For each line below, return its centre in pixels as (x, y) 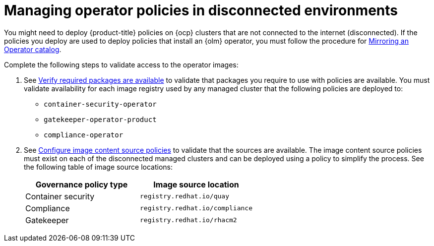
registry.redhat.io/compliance (196, 208)
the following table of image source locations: (98, 167)
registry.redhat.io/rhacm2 (188, 220)
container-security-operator (100, 104)
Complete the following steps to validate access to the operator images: (121, 64)
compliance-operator (84, 135)
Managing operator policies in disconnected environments (201, 10)
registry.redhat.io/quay (184, 196)
